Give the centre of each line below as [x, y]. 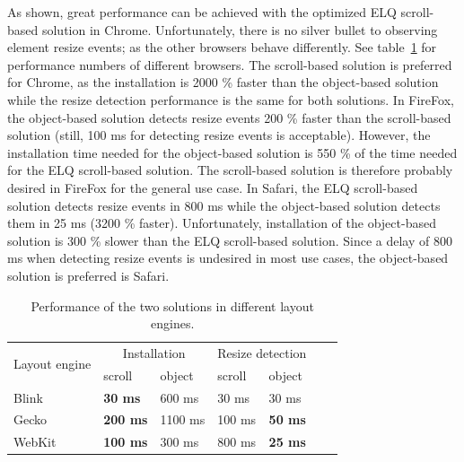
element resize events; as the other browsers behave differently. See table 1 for [222, 47]
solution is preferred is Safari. [88, 275]
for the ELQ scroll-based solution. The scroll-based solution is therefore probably [230, 170]
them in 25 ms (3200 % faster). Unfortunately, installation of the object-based [222, 223]
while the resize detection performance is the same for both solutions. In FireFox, [231, 99]
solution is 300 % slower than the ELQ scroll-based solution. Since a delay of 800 [230, 240]
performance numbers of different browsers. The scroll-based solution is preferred [230, 64]
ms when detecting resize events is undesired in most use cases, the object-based [228, 258]
